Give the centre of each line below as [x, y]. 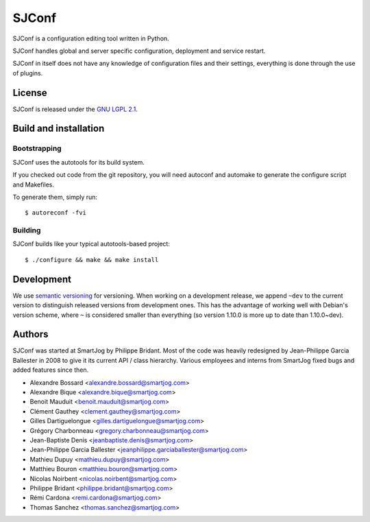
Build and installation [59, 129]
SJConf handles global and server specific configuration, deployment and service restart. [139, 51]
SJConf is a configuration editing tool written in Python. [91, 38]
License [30, 93]
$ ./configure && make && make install [92, 260]
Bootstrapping [37, 149]
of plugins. [28, 73]
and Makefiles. [34, 185]
